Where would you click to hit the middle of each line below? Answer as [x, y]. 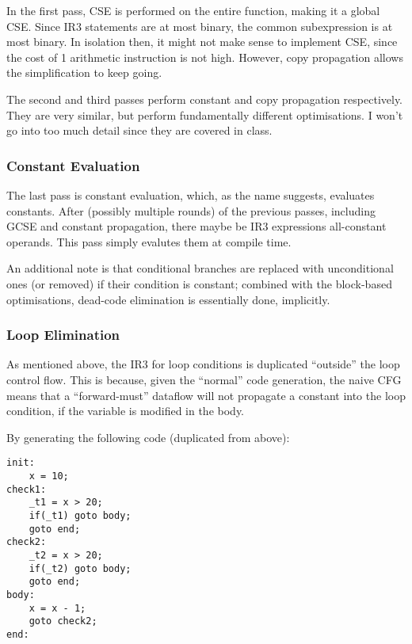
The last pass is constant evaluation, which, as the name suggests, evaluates [191, 194]
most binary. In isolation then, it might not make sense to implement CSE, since [202, 42]
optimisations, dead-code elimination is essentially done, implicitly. [168, 299]
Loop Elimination [63, 335]
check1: [27, 489]
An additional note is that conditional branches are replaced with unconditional [200, 268]
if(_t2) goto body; [80, 568]
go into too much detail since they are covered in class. [139, 130]
